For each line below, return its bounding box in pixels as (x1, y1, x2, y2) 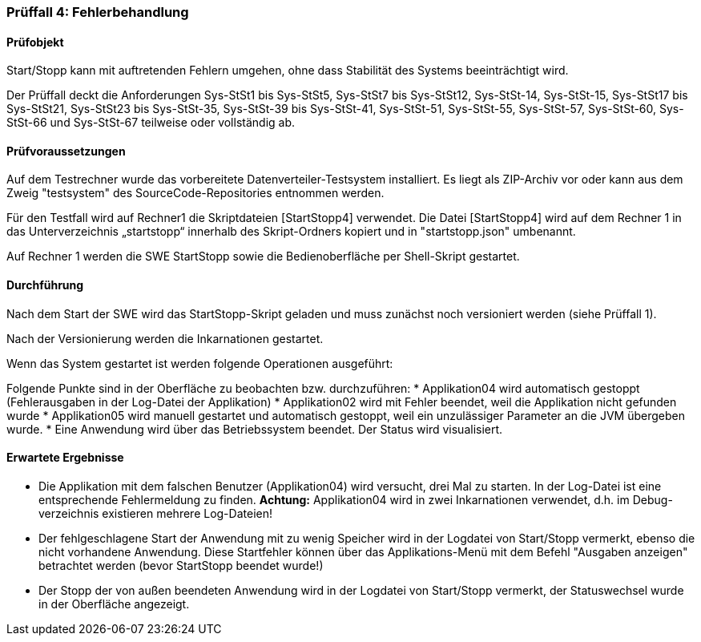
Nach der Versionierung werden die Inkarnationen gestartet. (6, 331, 324, 345)
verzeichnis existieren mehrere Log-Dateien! (38, 506, 272, 520)
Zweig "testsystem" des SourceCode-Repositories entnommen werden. (6, 186, 385, 200)
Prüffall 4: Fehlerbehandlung (6, 4, 189, 20)
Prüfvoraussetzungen (6, 143, 126, 158)
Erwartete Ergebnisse (6, 450, 124, 465)
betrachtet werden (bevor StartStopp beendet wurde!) (38, 558, 324, 572)
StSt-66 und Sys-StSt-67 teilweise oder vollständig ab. (6, 115, 296, 130)
